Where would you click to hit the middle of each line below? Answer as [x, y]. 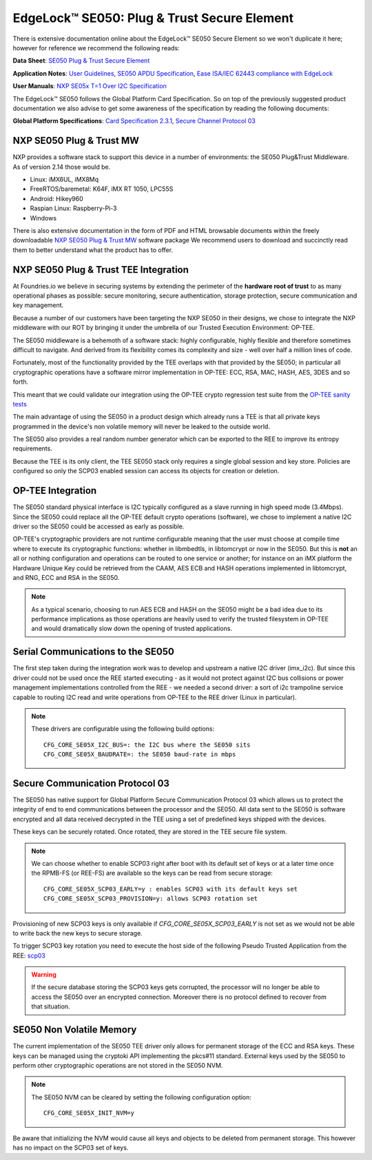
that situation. [51, 1006]
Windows [43, 218]
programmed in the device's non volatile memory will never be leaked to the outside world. [141, 426]
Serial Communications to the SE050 [94, 652]
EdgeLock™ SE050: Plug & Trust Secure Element [153, 18]
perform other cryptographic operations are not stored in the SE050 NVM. [118, 1065]
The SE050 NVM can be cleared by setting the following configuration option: [141, 1097]
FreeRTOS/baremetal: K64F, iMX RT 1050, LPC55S [102, 189]
